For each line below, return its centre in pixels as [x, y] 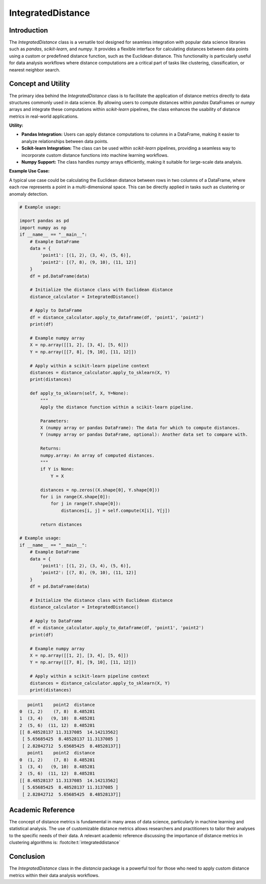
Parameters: [54, 421]
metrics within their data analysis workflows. [54, 875]
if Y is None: [57, 469]
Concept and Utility [39, 84]
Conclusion [27, 857]
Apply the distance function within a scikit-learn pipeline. [117, 407]
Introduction [29, 30]
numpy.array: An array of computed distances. [97, 455]
